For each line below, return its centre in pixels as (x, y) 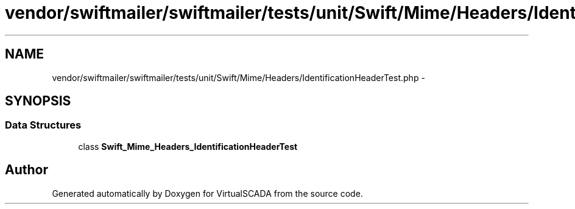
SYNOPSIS (38, 101)
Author (26, 170)
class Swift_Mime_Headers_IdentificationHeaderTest (188, 146)
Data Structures (43, 125)
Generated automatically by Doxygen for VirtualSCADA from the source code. (207, 193)
